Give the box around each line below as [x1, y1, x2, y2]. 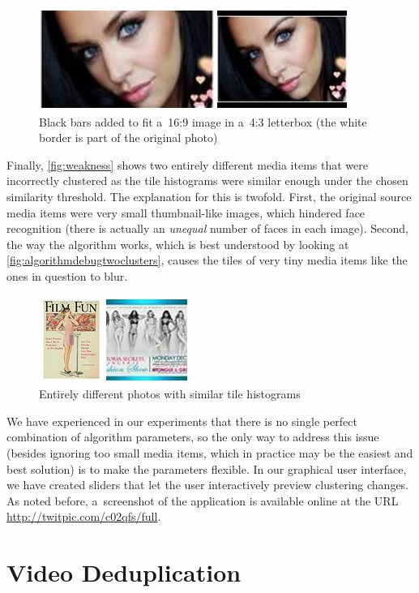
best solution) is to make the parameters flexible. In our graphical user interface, [6, 460, 407, 477]
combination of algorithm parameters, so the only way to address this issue [6, 428, 379, 445]
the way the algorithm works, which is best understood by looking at [6, 235, 349, 252]
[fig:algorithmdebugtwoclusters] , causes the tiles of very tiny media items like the [6, 251, 408, 269]
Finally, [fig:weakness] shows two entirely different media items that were [6, 156, 368, 173]
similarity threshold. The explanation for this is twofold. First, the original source [6, 187, 412, 204]
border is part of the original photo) [39, 129, 218, 146]
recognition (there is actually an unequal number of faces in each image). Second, [6, 220, 409, 237]
